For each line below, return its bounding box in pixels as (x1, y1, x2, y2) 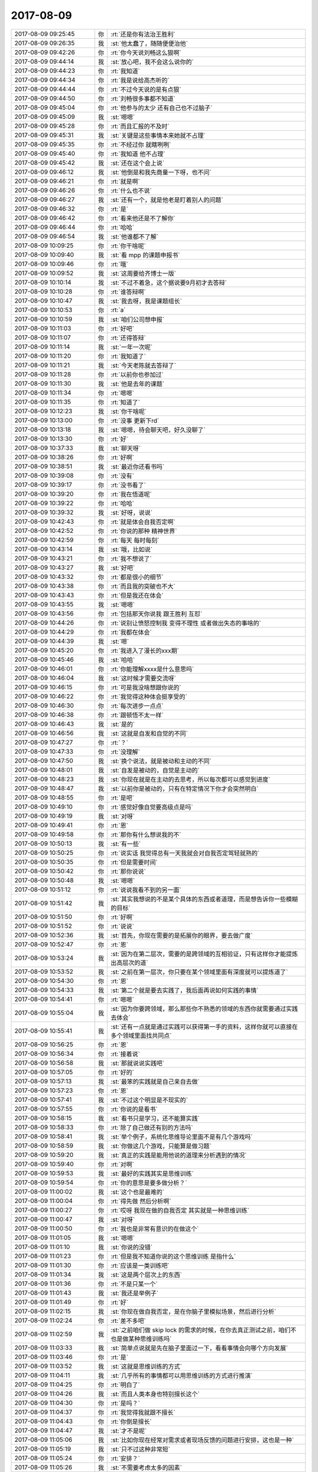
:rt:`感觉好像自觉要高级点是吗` (110, 803, 194, 811)
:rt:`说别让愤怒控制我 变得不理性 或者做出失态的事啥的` (110, 619, 261, 627)
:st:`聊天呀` (110, 444, 141, 452)
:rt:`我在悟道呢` (110, 490, 153, 498)
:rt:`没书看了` (110, 480, 147, 489)
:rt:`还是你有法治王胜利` (110, 30, 176, 38)
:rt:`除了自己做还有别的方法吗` (110, 1123, 194, 1132)
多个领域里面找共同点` (110, 1031, 172, 1039)
